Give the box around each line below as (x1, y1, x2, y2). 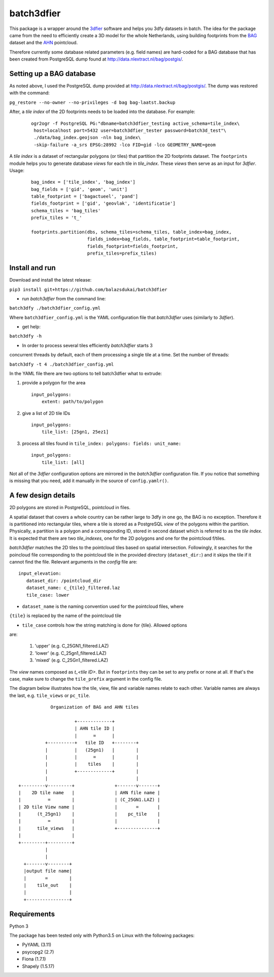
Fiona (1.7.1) (22, 956, 46, 962)
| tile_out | (23, 882, 72, 888)
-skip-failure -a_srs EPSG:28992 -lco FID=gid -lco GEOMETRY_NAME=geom (33, 142, 216, 148)
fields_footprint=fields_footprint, (87, 243, 179, 249)
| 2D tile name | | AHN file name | (18, 790, 160, 795)
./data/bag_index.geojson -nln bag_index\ (33, 135, 141, 141)
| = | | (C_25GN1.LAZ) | (18, 797, 160, 803)
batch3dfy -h (9, 333, 42, 339)
